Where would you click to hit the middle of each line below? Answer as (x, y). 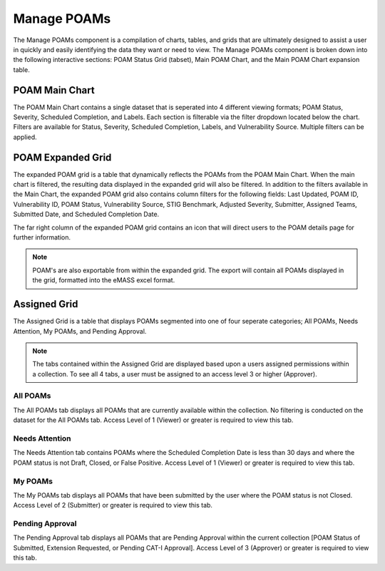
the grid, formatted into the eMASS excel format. (104, 280)
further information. (42, 237)
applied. (25, 137)
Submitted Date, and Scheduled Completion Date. (86, 215)
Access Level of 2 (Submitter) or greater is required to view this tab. (113, 505)
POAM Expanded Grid (62, 157)
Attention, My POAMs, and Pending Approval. (80, 331)
